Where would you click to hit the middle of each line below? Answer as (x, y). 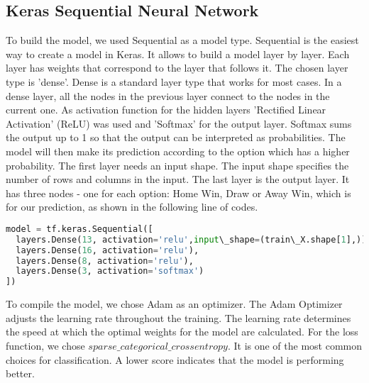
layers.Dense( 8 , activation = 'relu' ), (105, 261)
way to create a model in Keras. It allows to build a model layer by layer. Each (178, 54)
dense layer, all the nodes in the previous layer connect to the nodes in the (168, 95)
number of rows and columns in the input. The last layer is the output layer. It (178, 179)
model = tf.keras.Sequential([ (79, 229)
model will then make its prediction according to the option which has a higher (178, 151)
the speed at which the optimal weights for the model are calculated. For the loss (182, 332)
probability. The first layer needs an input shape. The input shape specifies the (177, 165)
